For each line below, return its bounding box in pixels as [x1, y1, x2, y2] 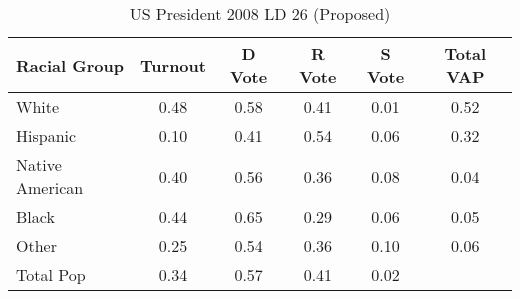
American [16, 176, 84, 199]
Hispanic [16, 124, 77, 147]
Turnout [140, 53, 206, 77]
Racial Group [16, 53, 124, 77]
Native [16, 153, 62, 176]
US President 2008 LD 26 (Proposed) [129, 2, 391, 25]
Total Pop [16, 263, 86, 286]
